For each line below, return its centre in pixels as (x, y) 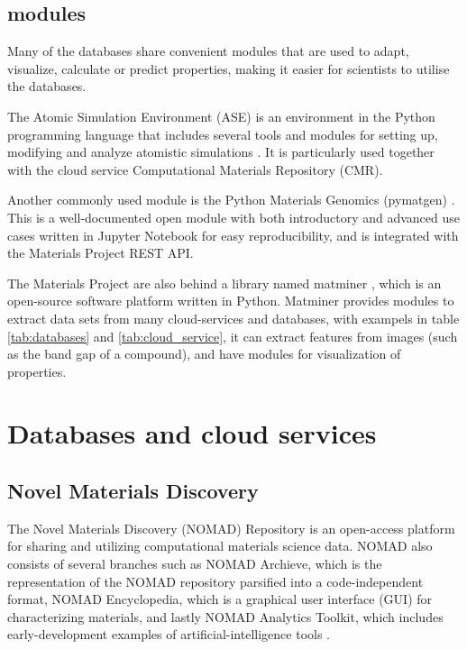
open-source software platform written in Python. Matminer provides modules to (231, 301)
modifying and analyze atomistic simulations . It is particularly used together (221, 152)
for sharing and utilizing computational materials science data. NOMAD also (220, 546)
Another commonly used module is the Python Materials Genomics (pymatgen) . (231, 200)
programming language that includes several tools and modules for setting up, (223, 134)
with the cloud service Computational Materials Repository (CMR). (195, 169)
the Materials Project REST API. (101, 253)
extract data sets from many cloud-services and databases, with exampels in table (233, 318)
